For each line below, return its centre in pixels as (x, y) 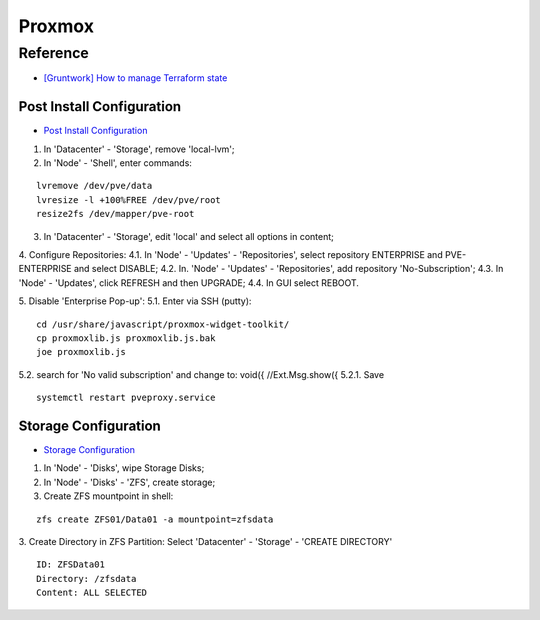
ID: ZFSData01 (70, 564)
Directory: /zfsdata (86, 578)
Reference (53, 53)
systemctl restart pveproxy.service (126, 398)
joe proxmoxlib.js (81, 352)
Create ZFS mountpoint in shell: (108, 496)
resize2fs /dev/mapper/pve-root (115, 214)
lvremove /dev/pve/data (94, 186)
